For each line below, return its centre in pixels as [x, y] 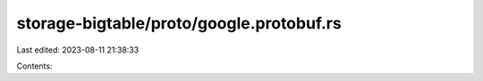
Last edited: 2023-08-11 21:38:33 [78, 50]
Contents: [34, 66]
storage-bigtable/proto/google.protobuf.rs [179, 23]
